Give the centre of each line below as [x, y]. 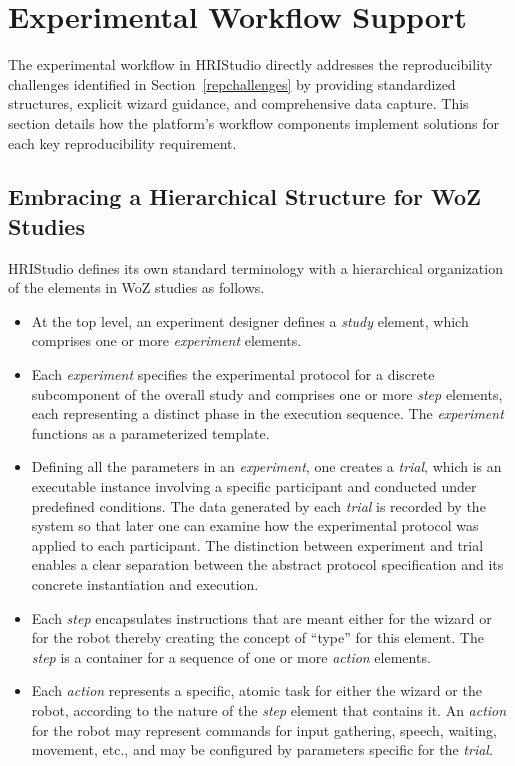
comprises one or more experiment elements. [166, 340]
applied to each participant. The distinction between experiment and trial [257, 544]
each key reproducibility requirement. [122, 142]
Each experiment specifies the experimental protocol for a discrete [233, 374]
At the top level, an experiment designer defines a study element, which [250, 320]
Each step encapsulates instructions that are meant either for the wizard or [261, 617]
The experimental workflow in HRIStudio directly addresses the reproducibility [250, 64]
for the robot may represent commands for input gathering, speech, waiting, [264, 729]
